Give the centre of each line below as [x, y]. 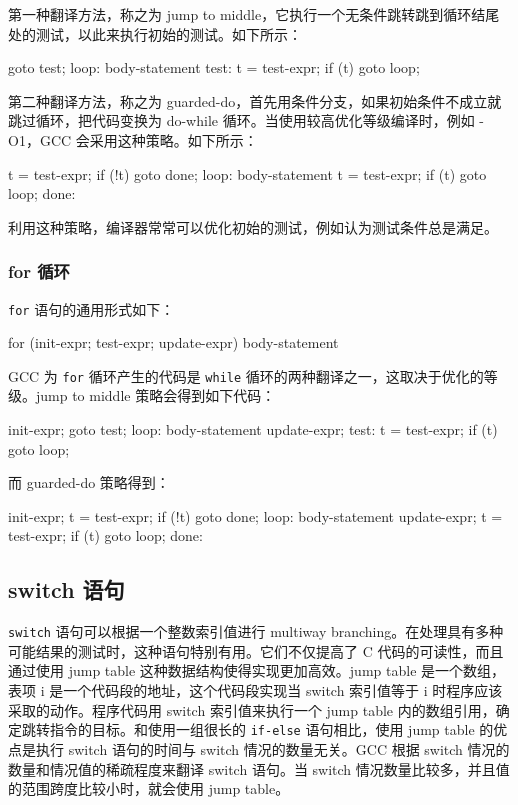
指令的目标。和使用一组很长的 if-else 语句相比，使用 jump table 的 [271, 729]
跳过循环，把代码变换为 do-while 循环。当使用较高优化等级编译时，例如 [241, 120]
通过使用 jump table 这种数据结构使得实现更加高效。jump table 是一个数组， [257, 670]
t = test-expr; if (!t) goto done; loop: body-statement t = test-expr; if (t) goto [247, 173]
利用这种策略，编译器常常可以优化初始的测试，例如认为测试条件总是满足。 [253, 226]
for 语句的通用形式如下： [91, 308]
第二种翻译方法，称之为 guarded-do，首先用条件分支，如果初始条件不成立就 [255, 100]
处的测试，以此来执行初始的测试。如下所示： [155, 33]
